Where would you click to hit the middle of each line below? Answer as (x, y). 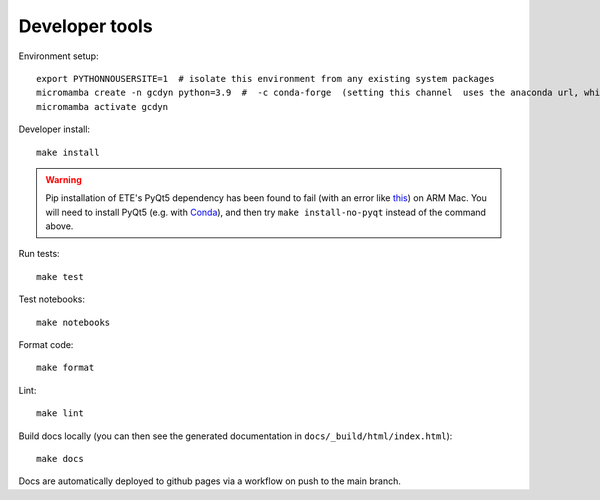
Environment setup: (58, 56)
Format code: (46, 345)
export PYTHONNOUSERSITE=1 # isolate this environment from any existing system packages (265, 78)
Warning (63, 179)
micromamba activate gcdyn (102, 106)
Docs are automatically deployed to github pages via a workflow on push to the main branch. (210, 481)
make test (60, 276)
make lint (60, 413)
